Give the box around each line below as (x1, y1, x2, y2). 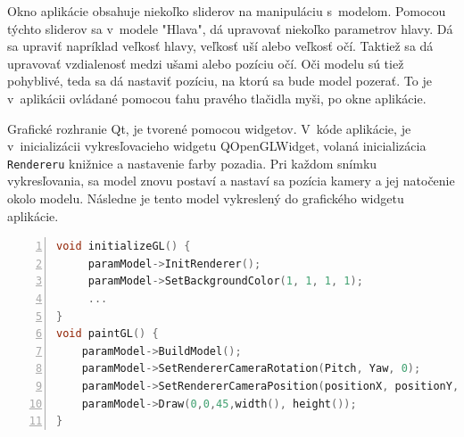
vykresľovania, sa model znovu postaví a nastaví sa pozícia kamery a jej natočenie (7, 171, 455, 190)
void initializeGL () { (56, 240, 191, 253)
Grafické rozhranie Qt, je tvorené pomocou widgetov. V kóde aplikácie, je (7, 119, 411, 137)
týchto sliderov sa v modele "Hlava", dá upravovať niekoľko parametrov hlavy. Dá (7, 19, 453, 37)
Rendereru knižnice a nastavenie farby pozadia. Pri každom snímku (7, 153, 377, 172)
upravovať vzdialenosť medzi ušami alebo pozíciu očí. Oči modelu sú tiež (7, 54, 404, 72)
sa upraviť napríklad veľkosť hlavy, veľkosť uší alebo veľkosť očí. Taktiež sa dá (7, 37, 434, 55)
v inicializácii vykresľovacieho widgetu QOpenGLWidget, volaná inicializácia (7, 136, 427, 155)
